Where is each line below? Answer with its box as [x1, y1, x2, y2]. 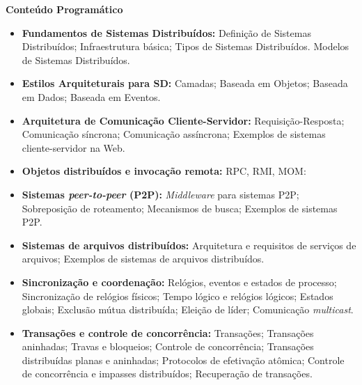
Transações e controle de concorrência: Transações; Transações [22, 325, 314, 340]
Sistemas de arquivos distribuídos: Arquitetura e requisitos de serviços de [22, 237, 356, 252]
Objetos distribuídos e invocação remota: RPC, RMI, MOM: [22, 164, 306, 178]
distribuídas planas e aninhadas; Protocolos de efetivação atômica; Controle [22, 352, 345, 367]
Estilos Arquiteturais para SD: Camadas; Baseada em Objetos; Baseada [22, 76, 348, 91]
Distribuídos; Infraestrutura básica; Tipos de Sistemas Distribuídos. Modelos [22, 39, 349, 54]
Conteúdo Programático [6, 2, 123, 16]
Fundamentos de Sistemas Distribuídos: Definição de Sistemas [22, 25, 311, 40]
